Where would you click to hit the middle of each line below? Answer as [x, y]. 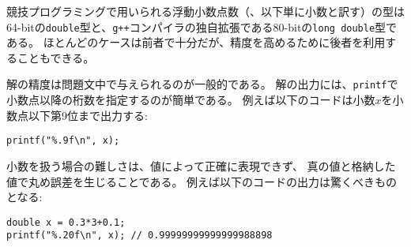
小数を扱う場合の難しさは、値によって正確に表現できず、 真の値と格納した [201, 165]
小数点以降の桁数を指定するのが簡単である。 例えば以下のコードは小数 [191, 100]
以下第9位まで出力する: [88, 115]
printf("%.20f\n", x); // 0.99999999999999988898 [140, 236]
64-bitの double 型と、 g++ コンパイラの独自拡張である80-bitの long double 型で [202, 26]
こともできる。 [56, 57]
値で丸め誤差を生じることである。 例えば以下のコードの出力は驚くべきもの [202, 181]
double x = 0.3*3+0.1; [66, 222]
